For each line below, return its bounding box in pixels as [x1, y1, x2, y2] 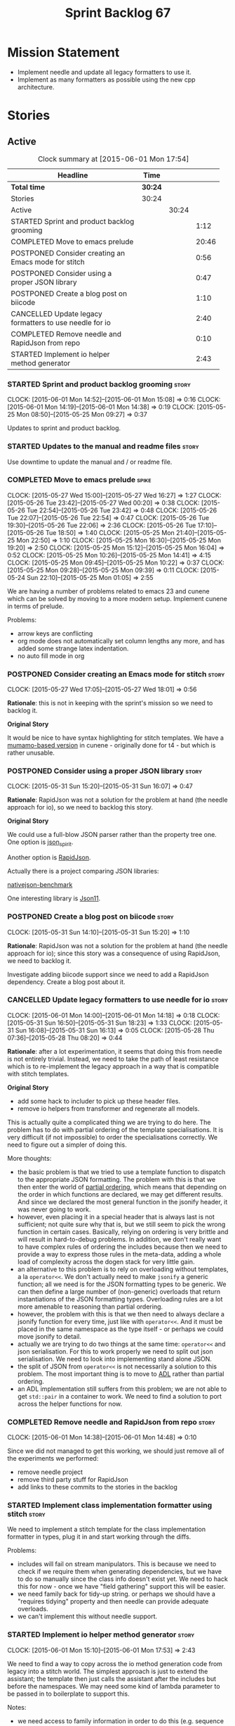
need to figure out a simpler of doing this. [7, 1140, 128, 1149]
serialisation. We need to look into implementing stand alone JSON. [17, 1354, 213, 1363]
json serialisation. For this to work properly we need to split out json [17, 1347, 213, 1356]
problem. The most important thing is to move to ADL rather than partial [17, 1369, 224, 1378]
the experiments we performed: [7, 1454, 99, 1463]
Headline [57, 170, 88, 180]
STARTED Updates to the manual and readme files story [7, 441, 199, 451]
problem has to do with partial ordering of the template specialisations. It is [7, 1125, 224, 1134]
